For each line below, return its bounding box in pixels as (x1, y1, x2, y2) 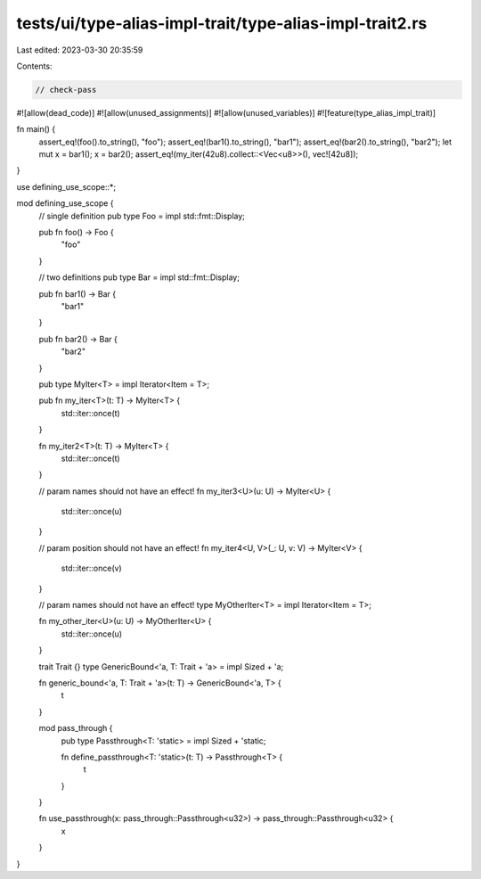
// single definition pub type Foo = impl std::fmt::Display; (38, 210, 245, 221)
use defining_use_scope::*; (16, 181, 117, 192)
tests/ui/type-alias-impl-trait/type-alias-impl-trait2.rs (16, 13, 428, 33)
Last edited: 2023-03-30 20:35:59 (16, 45, 143, 55)
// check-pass (35, 85, 97, 94)
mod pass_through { (38, 723, 113, 734)
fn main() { (16, 124, 56, 135)
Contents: (16, 61, 53, 71)
